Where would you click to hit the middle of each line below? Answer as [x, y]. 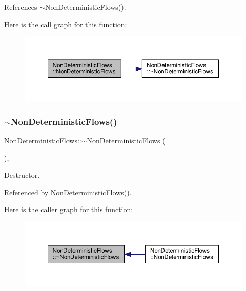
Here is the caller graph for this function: [69, 209]
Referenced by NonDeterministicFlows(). [68, 192]
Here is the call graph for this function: [66, 24]
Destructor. [22, 175]
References [21, 7]
